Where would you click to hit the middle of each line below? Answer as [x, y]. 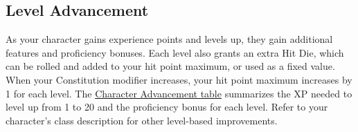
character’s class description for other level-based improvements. [142, 120]
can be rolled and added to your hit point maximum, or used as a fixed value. [170, 66]
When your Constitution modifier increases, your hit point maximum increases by [179, 79]
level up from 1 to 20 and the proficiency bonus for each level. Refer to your [167, 107]
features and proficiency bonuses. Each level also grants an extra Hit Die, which [175, 52]
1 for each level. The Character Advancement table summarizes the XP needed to [179, 93]
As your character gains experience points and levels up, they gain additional [169, 39]
